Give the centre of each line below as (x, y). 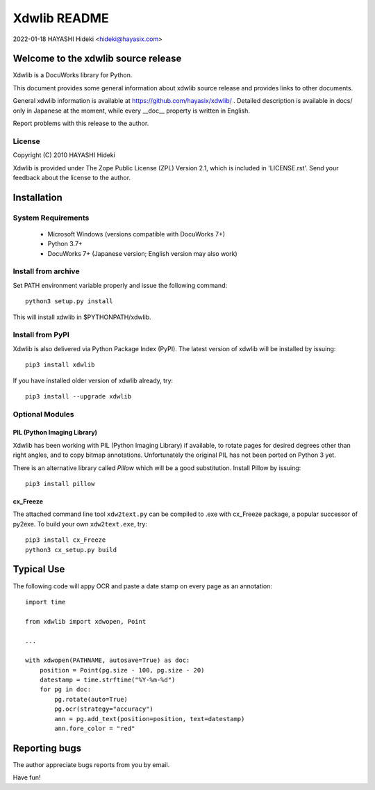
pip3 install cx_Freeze (66, 540)
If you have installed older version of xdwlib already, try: (93, 380)
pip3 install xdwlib (60, 365)
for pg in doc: (65, 690)
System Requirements (51, 218)
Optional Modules (43, 414)
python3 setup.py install (69, 301)
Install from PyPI (41, 335)
